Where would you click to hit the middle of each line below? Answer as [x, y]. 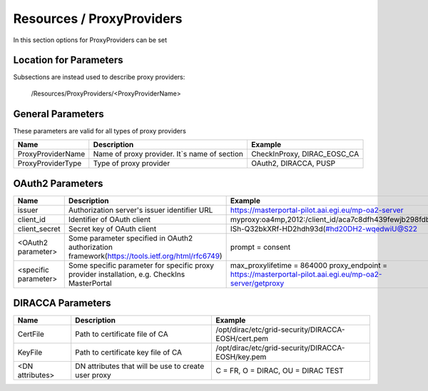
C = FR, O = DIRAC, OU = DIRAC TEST [280, 371]
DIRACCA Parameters [62, 303]
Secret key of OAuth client [112, 228]
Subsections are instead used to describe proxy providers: [99, 77]
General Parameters [58, 114]
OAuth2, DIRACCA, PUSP [293, 163]
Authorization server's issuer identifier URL [141, 210]
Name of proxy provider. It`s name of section [168, 154]
